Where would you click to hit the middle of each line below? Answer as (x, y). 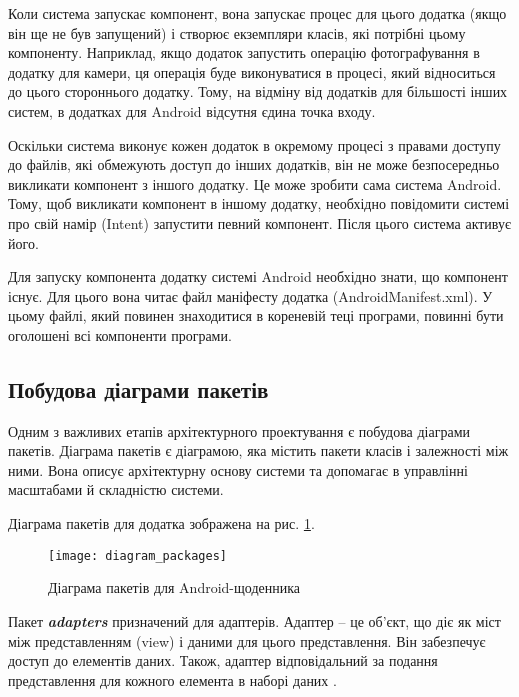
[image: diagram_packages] (137, 555)
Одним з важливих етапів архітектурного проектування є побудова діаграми (239, 430)
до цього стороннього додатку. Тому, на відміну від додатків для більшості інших (258, 91)
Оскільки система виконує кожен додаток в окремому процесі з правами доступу (254, 144)
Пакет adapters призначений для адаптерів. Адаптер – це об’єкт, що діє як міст (254, 620)
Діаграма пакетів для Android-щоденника (174, 587)
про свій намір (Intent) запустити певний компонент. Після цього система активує (259, 222)
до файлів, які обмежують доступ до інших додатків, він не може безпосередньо (254, 164)
